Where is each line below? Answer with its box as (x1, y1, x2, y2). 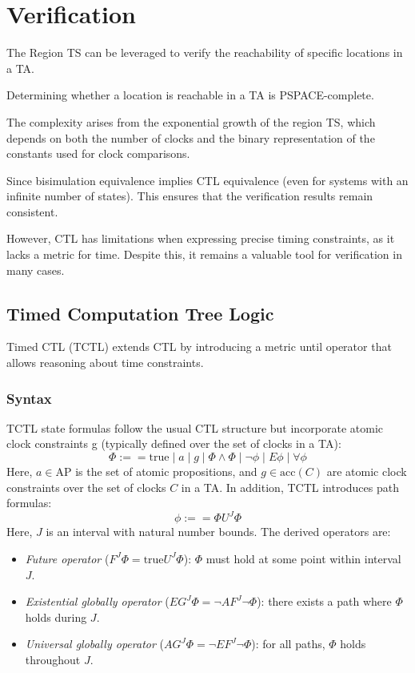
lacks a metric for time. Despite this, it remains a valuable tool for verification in (6, 246, 402, 263)
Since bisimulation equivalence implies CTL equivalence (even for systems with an (6, 171, 409, 188)
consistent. (6, 203, 58, 220)
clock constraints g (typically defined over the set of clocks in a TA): (6, 435, 341, 452)
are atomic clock (326, 463, 407, 480)
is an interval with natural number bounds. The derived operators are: (46, 523, 391, 540)
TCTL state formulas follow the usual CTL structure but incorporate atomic (6, 419, 384, 436)
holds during (25, 608, 87, 625)
